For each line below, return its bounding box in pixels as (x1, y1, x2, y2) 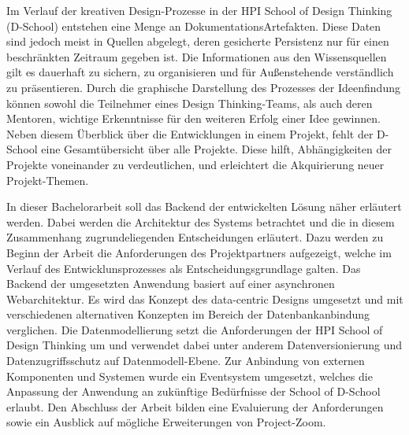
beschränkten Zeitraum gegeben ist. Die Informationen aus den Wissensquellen (6, 48, 387, 65)
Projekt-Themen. (6, 171, 89, 188)
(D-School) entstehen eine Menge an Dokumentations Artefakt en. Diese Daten (6, 17, 381, 34)
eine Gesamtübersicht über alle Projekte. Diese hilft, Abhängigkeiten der (41, 141, 392, 157)
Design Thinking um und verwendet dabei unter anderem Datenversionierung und (6, 337, 403, 353)
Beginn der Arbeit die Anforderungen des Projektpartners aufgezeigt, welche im (6, 244, 392, 260)
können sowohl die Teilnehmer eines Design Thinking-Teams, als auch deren (6, 94, 373, 111)
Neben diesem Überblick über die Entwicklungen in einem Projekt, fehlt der (6, 125, 374, 142)
